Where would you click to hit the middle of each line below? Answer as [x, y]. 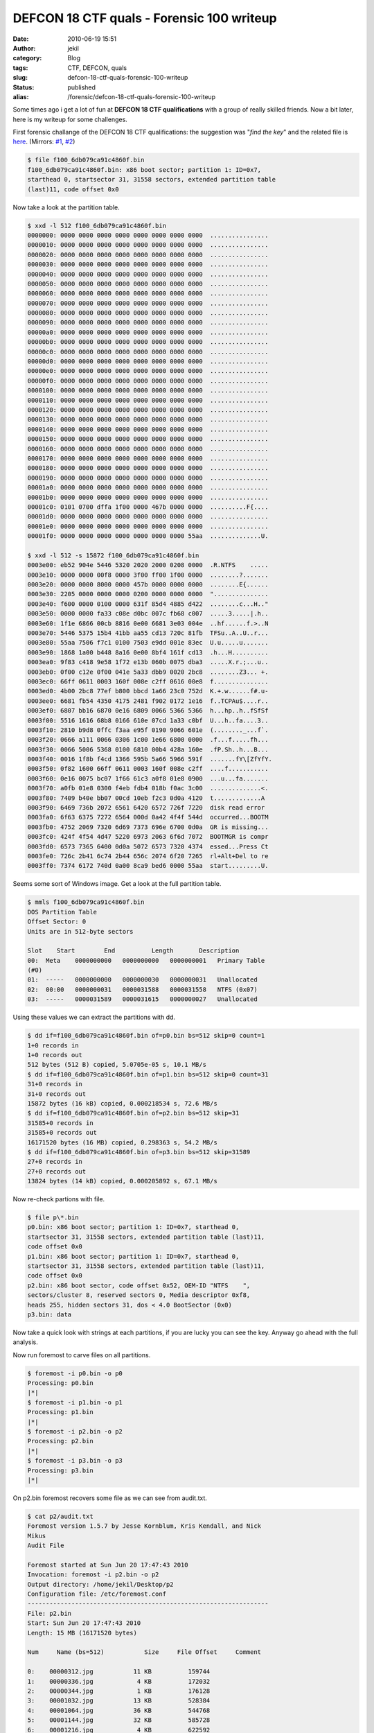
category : [27, 58]
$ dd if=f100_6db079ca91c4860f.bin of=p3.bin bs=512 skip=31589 [139, 1152]
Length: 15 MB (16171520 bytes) [82, 1633]
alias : [21, 96]
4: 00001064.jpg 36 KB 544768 [119, 1710]
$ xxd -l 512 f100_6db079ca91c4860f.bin [97, 226]
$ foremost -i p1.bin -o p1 [75, 1402]
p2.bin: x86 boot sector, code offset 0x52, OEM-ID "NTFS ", [139, 1285]
